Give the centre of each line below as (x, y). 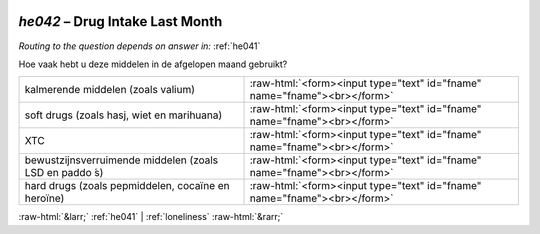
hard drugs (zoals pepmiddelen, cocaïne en (127, 186)
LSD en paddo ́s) (64, 173)
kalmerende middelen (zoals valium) (109, 90)
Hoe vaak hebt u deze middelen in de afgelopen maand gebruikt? (153, 64)
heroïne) (44, 198)
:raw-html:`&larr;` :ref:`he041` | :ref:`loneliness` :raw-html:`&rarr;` (151, 217)
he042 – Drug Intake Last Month (120, 21)
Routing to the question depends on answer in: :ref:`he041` (139, 46)
